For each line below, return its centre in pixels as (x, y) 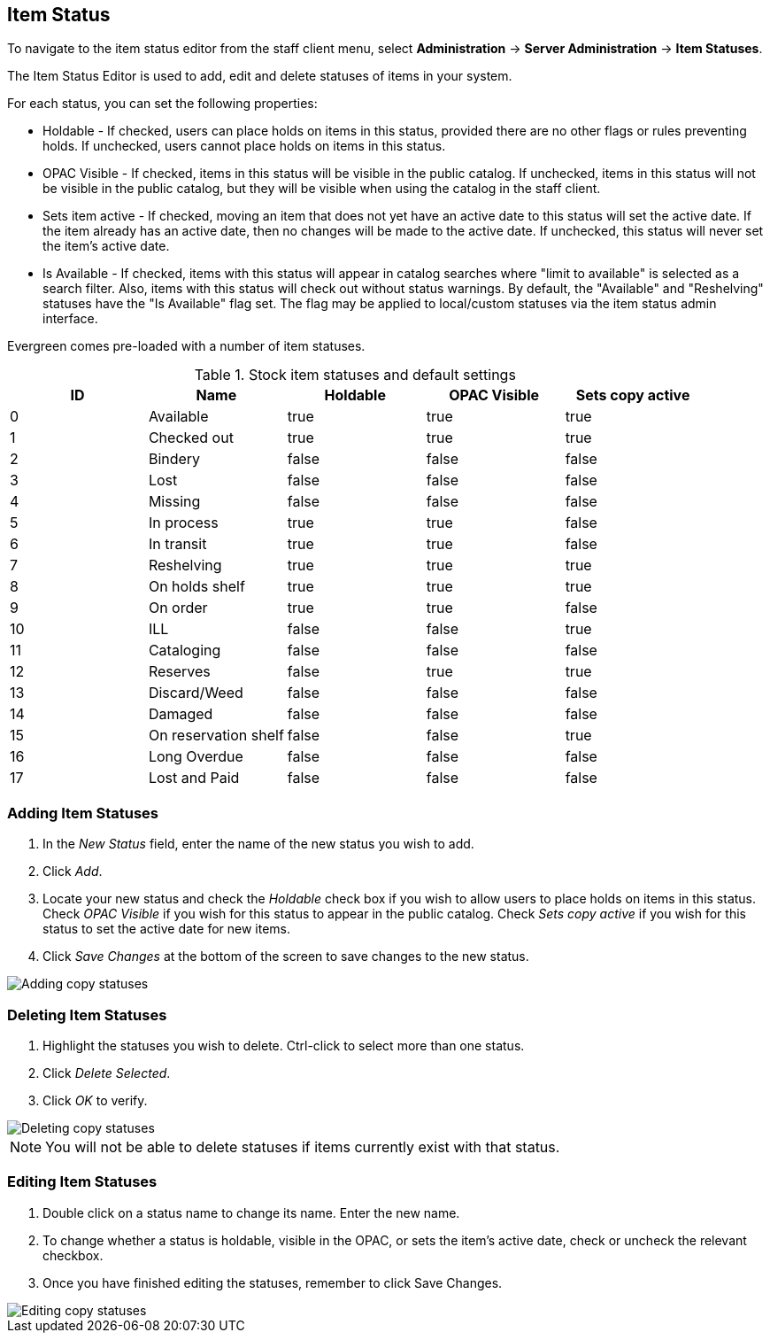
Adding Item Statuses (83, 813)
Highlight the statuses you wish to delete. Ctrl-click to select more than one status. (284, 1045)
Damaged (181, 714)
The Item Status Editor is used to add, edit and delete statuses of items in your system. (260, 76)
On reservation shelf (216, 736)
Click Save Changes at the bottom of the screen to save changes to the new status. (286, 957)
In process (183, 523)
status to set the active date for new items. (167, 929)
